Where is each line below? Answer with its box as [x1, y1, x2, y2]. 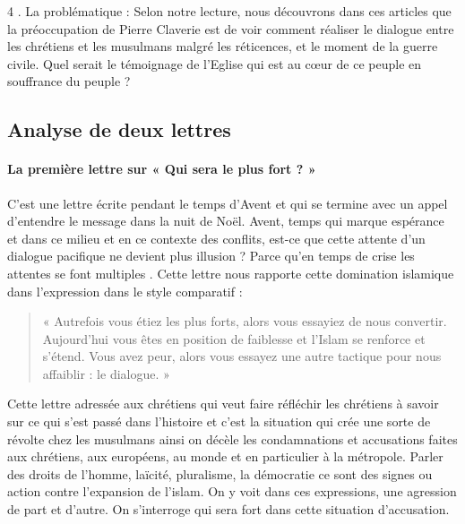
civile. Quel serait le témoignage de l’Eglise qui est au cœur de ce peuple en [7, 54, 422, 73]
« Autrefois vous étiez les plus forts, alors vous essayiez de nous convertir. [42, 312, 447, 331]
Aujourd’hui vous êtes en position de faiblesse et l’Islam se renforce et [42, 329, 426, 348]
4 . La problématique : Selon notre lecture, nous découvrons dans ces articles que [7, 2, 452, 20]
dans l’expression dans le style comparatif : [7, 281, 243, 300]
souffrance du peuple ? [7, 72, 131, 90]
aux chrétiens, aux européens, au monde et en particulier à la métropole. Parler [7, 447, 443, 466]
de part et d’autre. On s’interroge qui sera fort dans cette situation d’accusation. [7, 500, 450, 519]
